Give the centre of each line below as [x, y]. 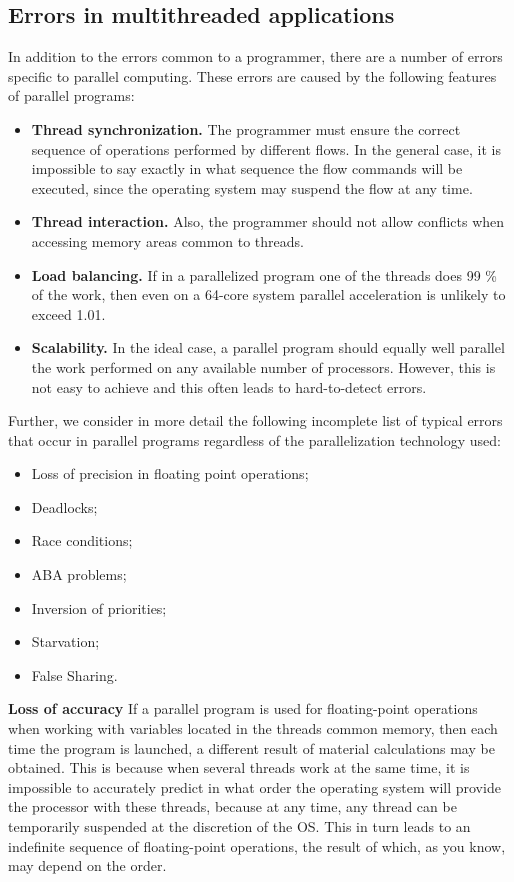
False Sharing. [74, 674]
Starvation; [65, 641]
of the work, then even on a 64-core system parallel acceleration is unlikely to [268, 294]
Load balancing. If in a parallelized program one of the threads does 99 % [264, 274]
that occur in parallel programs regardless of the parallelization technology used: [254, 439]
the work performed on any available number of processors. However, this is [263, 366]
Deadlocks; [64, 506]
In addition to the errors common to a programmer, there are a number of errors [255, 56]
